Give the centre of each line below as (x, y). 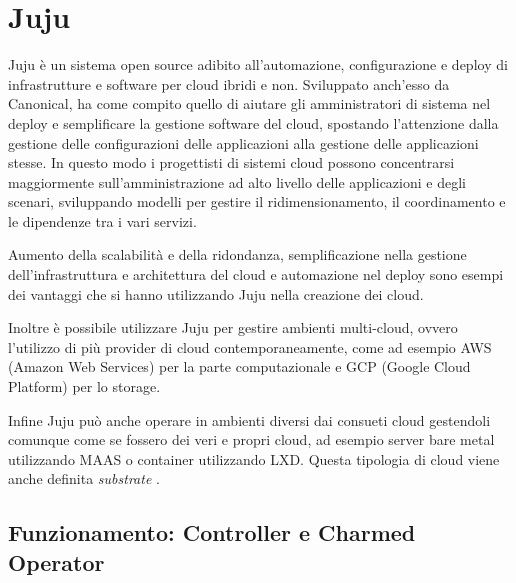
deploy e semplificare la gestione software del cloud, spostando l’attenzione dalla (253, 122)
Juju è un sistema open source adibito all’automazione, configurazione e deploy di (258, 64)
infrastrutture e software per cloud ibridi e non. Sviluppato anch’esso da (229, 83)
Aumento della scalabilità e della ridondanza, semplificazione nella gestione (237, 254)
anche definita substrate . (84, 478)
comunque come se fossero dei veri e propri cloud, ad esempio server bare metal (251, 439)
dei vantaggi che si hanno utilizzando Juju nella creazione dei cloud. (216, 293)
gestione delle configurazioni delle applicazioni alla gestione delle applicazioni (243, 142)
